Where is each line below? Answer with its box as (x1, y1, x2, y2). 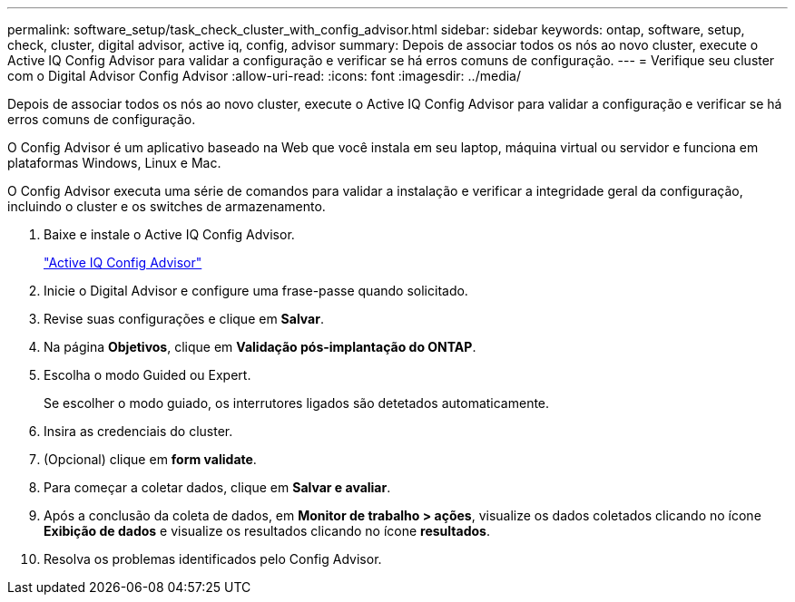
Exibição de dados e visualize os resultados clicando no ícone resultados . (44, 523, 490, 539)
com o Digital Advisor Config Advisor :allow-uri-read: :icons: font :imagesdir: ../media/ (7, 68, 521, 83)
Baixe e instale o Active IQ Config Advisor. (44, 227, 295, 242)
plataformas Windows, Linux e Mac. (7, 155, 221, 170)
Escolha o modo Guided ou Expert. (44, 367, 251, 383)
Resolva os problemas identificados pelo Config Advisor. (44, 551, 382, 567)
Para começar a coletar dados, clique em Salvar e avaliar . (44, 480, 391, 495)
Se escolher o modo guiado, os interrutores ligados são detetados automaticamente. (44, 395, 550, 411)
